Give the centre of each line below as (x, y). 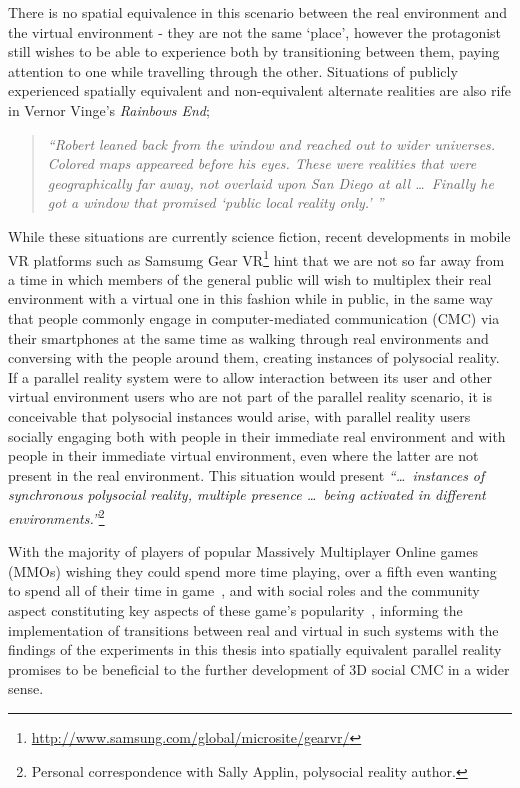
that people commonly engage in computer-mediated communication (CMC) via (254, 317)
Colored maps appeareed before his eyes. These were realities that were (262, 163)
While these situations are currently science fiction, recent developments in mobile (259, 235)
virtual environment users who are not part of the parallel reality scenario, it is (250, 396)
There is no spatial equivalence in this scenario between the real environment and (257, 12)
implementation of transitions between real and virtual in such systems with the (253, 629)
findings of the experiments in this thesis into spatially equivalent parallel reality (255, 649)
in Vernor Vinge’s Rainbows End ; (109, 109)
